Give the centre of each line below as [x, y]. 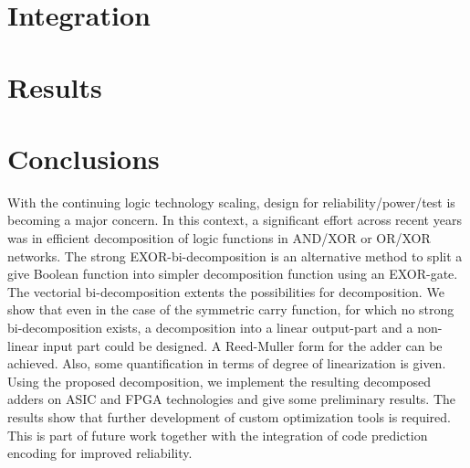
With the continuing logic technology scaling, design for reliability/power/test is [231, 202]
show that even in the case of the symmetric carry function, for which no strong [231, 309]
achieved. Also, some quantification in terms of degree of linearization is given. [227, 363]
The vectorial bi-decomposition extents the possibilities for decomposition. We [226, 291]
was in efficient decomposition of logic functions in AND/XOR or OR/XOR [219, 238]
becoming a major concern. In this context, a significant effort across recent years [235, 220]
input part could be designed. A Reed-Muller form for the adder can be [242, 345]
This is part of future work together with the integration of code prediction [218, 435]
